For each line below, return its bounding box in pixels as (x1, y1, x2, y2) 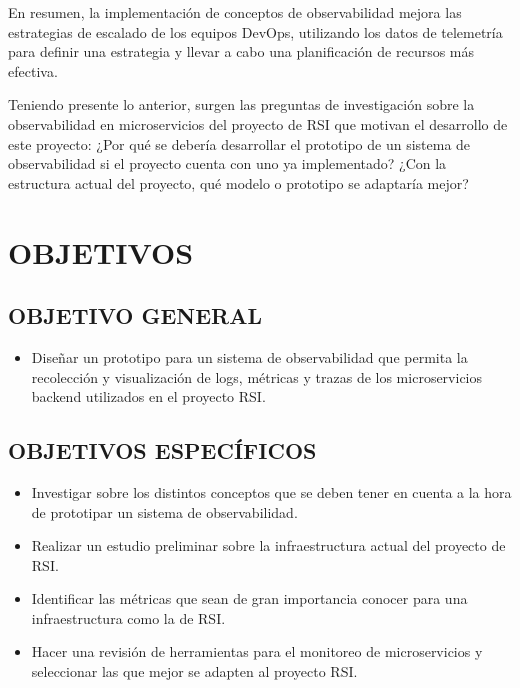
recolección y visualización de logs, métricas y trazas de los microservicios (31, 366, 483, 387)
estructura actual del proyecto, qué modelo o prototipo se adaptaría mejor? (8, 172, 469, 193)
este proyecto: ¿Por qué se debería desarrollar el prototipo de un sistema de (8, 133, 471, 154)
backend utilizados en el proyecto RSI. (31, 386, 266, 407)
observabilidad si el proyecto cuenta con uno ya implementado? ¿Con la (8, 153, 447, 174)
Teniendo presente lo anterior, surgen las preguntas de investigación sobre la (8, 94, 475, 115)
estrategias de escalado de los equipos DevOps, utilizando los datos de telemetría (8, 21, 503, 42)
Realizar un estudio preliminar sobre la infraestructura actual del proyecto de (31, 535, 506, 556)
